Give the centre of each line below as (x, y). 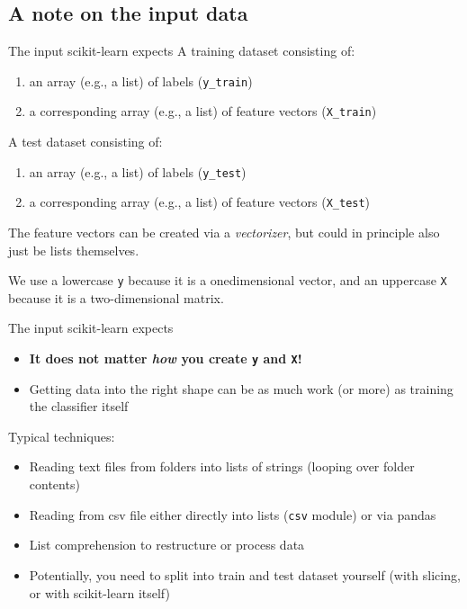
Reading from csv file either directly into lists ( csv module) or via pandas (233, 514)
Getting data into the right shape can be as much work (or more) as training (241, 388)
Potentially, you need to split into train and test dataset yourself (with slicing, (245, 574)
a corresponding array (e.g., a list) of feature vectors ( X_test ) (200, 202)
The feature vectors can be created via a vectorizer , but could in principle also (224, 233)
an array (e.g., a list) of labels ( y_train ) (141, 81)
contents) (54, 484)
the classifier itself (79, 406)
